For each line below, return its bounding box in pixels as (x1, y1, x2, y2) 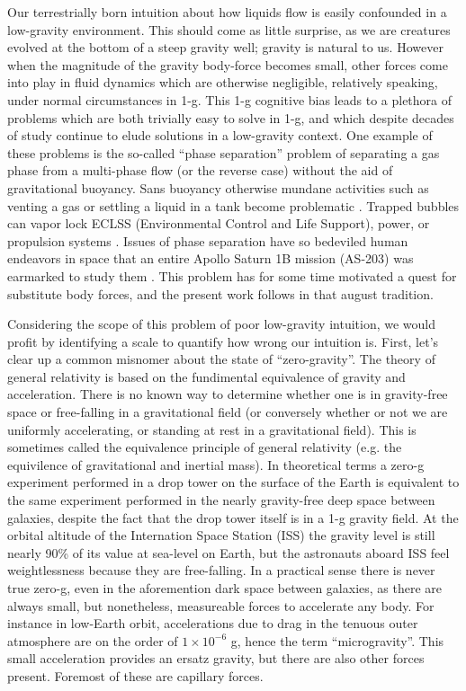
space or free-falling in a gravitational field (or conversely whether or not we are (7, 403, 448, 421)
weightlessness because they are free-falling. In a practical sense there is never (7, 561, 435, 580)
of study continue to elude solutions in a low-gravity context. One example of (7, 126, 433, 145)
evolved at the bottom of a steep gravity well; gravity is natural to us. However (7, 38, 444, 57)
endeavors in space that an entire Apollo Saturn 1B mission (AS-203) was (7, 249, 414, 268)
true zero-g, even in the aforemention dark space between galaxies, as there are (7, 579, 443, 597)
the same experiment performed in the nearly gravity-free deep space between (7, 491, 435, 509)
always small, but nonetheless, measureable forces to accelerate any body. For (7, 596, 435, 615)
